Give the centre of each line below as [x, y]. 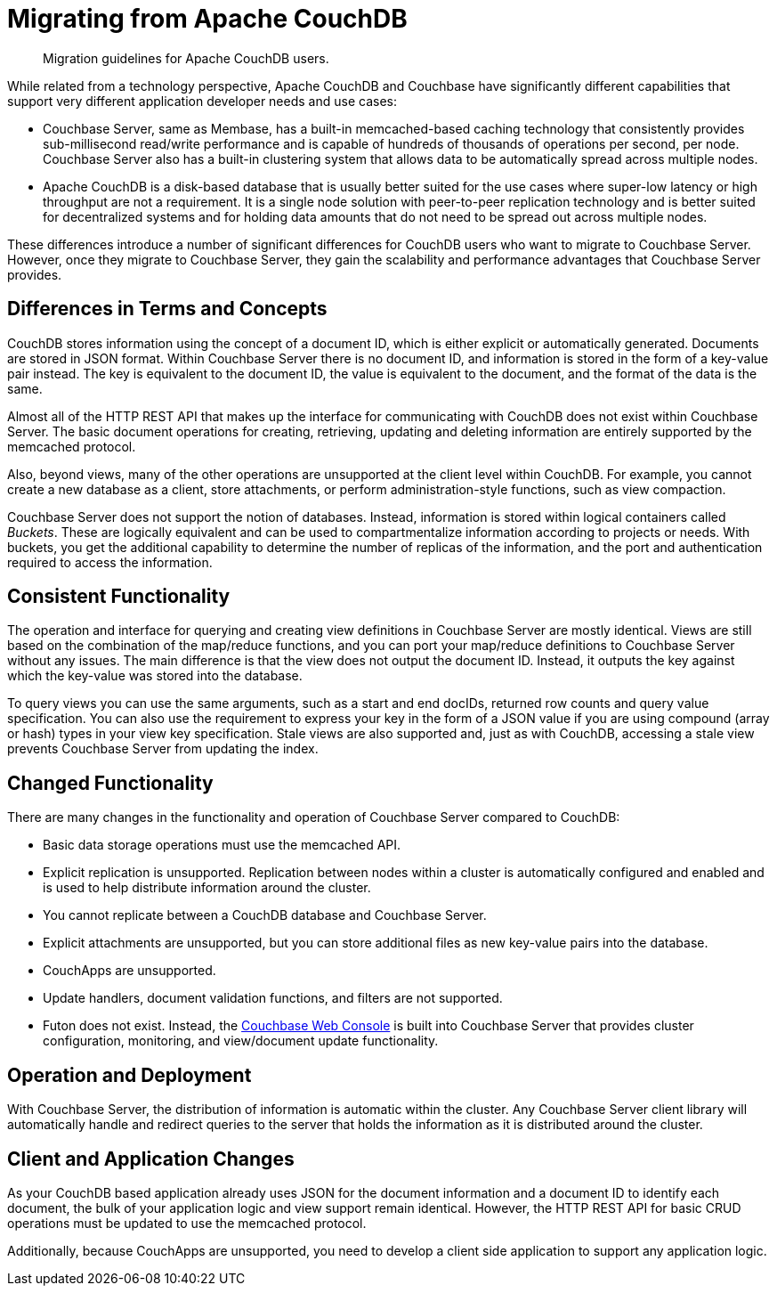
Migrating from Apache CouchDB [207, 19]
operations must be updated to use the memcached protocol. [187, 1223]
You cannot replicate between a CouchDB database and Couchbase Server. [265, 915]
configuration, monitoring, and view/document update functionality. [241, 1041]
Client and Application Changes [151, 1159]
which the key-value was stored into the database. [155, 676]
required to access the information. [110, 562]
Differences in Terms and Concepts [167, 309]
